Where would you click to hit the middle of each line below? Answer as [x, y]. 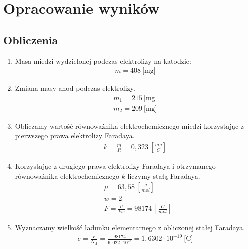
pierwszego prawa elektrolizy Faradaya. [75, 135]
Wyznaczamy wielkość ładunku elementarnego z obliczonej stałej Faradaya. [130, 227]
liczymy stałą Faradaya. [164, 175]
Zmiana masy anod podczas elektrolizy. [75, 88]
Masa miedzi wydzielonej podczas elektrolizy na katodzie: [103, 61]
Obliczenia [31, 40]
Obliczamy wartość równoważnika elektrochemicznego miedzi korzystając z [129, 125]
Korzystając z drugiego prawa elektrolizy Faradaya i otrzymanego [115, 166]
